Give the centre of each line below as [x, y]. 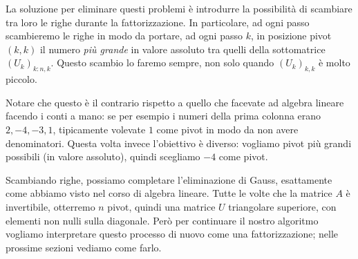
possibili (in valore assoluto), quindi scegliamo [103, 156]
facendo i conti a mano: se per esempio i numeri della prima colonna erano [163, 116]
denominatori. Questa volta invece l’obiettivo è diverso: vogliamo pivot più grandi [179, 143]
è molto [334, 63]
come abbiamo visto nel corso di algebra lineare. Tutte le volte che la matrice [169, 193]
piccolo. [21, 79]
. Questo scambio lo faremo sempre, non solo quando [162, 63]
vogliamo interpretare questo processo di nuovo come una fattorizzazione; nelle [172, 234]
